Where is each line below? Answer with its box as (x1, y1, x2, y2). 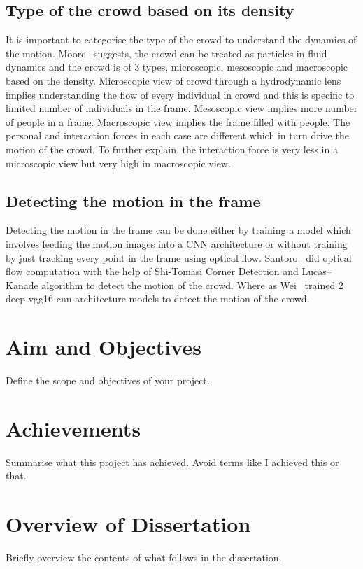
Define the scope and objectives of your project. (6, 373, 210, 388)
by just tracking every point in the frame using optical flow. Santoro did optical (6, 250, 352, 265)
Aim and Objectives (6, 332, 201, 361)
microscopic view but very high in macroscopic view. (6, 155, 231, 170)
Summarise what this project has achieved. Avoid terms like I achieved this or (6, 454, 339, 469)
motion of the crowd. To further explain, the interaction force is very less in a (6, 141, 338, 156)
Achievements (6, 414, 141, 442)
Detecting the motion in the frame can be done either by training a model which (6, 223, 351, 237)
